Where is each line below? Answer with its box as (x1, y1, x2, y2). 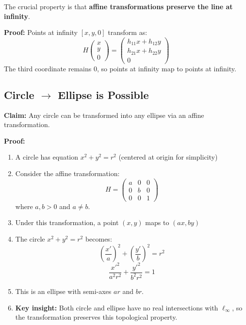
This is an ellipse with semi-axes (15, 286, 112, 296)
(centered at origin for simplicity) (118, 152, 218, 162)
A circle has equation (15, 152, 79, 162)
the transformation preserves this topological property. (15, 312, 178, 322)
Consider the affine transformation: (15, 168, 120, 179)
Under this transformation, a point (15, 217, 119, 227)
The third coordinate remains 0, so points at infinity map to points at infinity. (4, 63, 236, 73)
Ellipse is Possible (58, 87, 149, 102)
